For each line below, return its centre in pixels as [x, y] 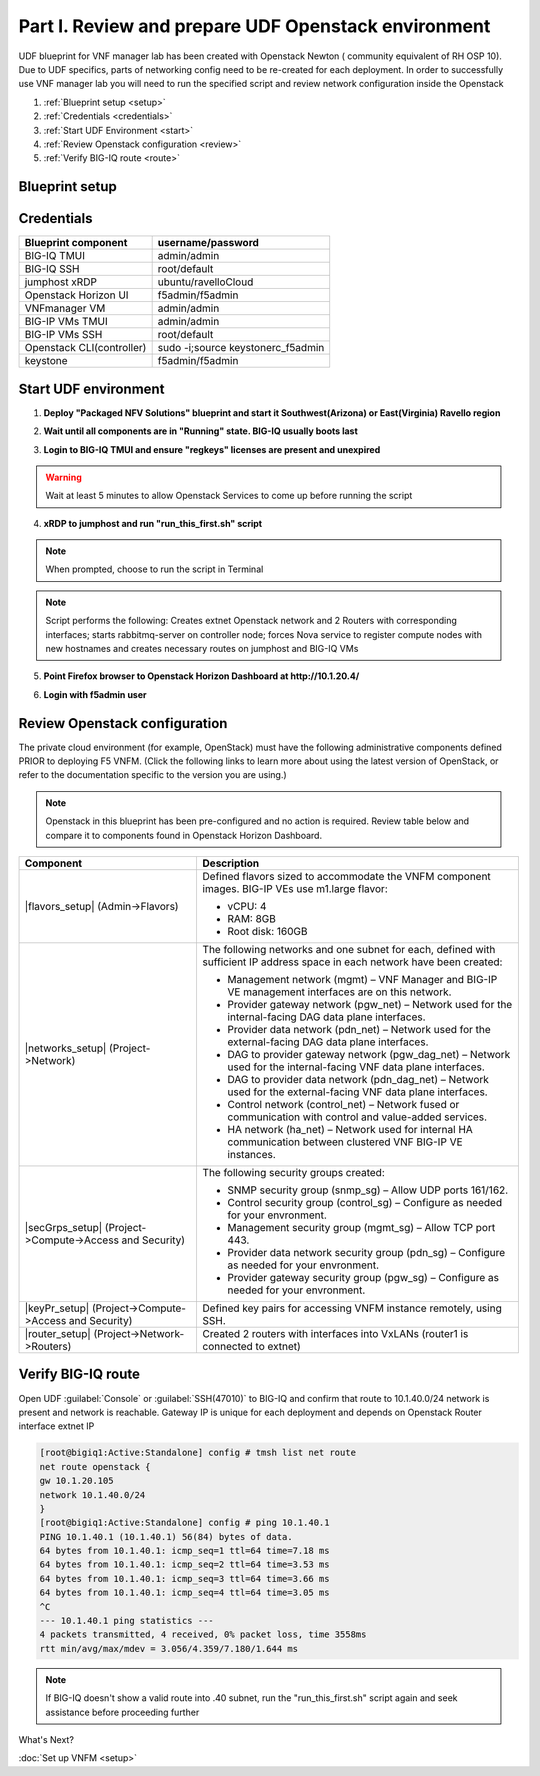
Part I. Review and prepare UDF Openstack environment [254, 26]
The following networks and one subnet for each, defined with [349, 950]
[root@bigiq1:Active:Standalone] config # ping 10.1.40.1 [184, 1523]
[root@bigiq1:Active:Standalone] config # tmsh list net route [198, 1453]
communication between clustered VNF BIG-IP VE [345, 1142]
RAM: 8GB [252, 919]
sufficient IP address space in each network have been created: [352, 962]
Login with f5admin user [95, 694]
